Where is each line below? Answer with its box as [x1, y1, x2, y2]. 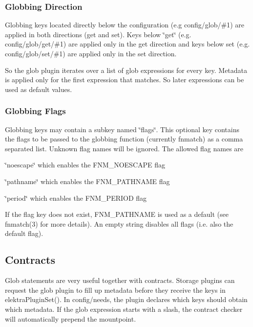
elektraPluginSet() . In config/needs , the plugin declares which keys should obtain [5, 294, 248, 304]
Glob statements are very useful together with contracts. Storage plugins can [5, 275, 235, 285]
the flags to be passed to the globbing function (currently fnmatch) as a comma [5, 134, 243, 144]
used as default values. [5, 84, 72, 94]
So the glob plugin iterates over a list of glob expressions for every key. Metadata [5, 65, 248, 75]
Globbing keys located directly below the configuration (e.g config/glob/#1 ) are [5, 20, 244, 30]
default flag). [5, 228, 43, 238]
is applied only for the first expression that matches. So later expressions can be [5, 74, 244, 85]
